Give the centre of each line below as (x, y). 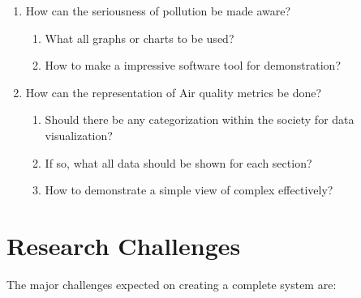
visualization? (79, 135)
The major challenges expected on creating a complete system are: (172, 284)
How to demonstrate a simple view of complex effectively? (189, 190)
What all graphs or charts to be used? (140, 38)
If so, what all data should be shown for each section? (178, 162)
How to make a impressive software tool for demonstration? (193, 65)
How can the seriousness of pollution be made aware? (158, 11)
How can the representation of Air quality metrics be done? (174, 92)
